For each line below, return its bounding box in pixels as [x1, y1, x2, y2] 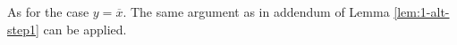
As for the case [7, 3, 89, 20]
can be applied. [43, 19, 127, 38]
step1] [7, 19, 39, 38]
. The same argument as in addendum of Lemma [123, 3, 390, 20]
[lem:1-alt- [394, 3, 450, 20]
